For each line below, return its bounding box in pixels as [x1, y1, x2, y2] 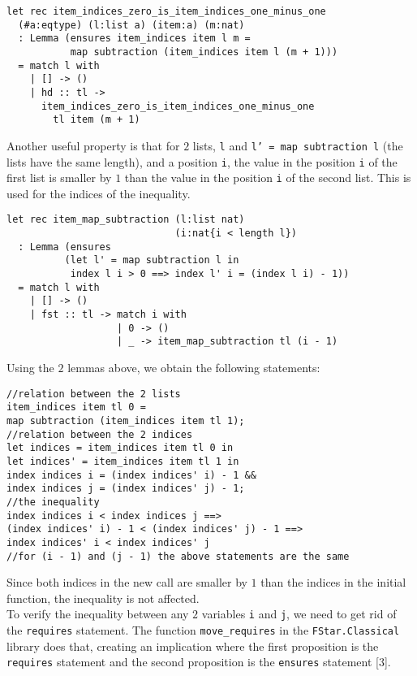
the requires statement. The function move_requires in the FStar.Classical [6, 622, 400, 638]
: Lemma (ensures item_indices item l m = [18, 32, 251, 45]
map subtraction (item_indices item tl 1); [6, 414, 245, 427]
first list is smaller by [6, 169, 112, 186]
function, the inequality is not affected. [6, 589, 200, 606]
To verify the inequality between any [6, 605, 189, 622]
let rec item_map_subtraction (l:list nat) [6, 214, 245, 226]
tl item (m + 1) [53, 114, 140, 126]
